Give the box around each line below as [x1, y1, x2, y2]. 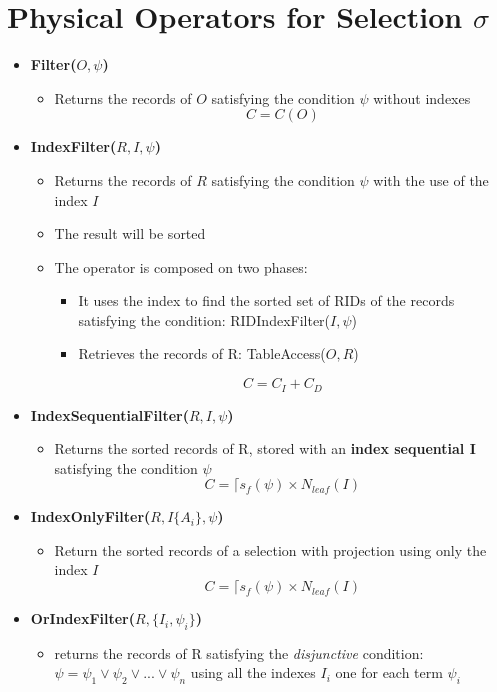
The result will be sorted [54, 223, 206, 244]
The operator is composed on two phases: [54, 256, 308, 277]
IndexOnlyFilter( [30, 506, 151, 527]
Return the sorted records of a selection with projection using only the [54, 539, 487, 560]
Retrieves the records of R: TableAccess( [78, 343, 326, 364]
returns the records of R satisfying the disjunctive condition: [54, 642, 424, 663]
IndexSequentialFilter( [30, 404, 189, 425]
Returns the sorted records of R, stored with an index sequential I [54, 438, 476, 459]
